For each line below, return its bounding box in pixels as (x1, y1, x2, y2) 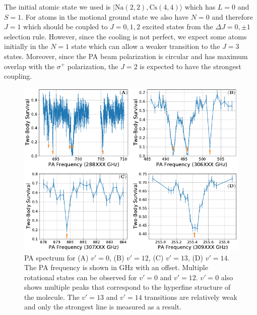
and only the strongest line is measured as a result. (24, 301, 182, 312)
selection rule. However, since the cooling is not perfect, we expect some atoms (4, 31, 247, 41)
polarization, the (67, 61, 118, 71)
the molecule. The (24, 291, 80, 302)
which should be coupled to (23, 21, 108, 32)
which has (184, 2, 216, 12)
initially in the (4, 41, 48, 51)
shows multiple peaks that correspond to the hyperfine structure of (24, 282, 231, 292)
